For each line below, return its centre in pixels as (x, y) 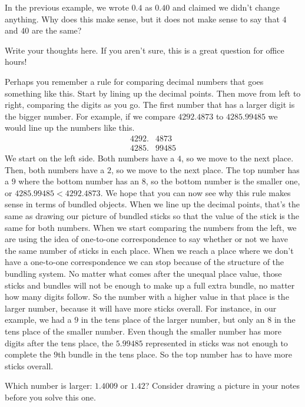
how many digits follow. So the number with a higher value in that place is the (147, 297)
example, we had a (38, 320)
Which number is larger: (49, 386)
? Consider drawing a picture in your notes (223, 386)
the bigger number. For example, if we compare (90, 116)
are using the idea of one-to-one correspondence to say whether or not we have (147, 239)
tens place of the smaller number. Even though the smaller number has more (143, 331)
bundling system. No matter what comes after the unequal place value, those (143, 273)
